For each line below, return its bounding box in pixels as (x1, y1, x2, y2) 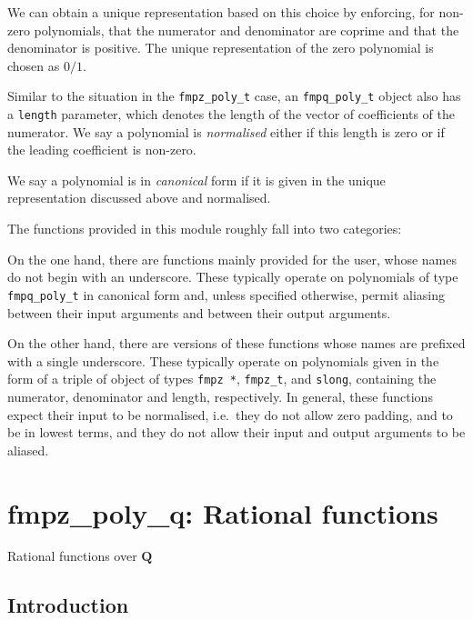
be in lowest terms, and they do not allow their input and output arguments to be (7, 423, 466, 442)
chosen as (7, 55, 60, 75)
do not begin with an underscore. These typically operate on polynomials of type (7, 267, 458, 286)
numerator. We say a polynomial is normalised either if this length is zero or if (7, 122, 445, 141)
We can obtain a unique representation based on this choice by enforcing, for (7, 3, 435, 21)
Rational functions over (7, 546, 137, 565)
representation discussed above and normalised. (7, 188, 271, 207)
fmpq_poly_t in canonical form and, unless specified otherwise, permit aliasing (7, 285, 445, 304)
